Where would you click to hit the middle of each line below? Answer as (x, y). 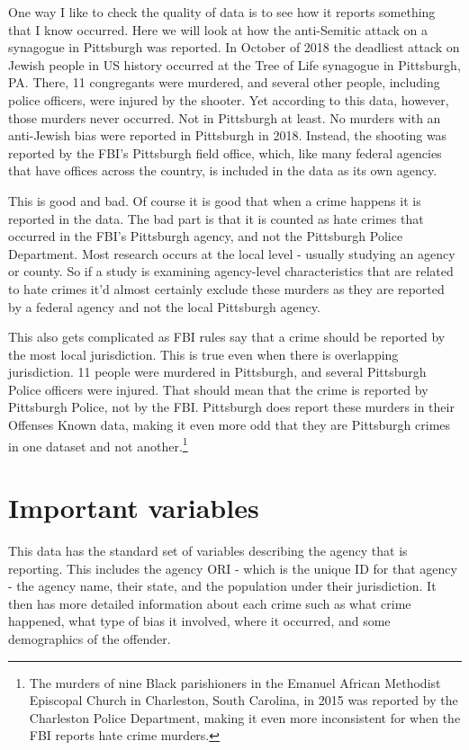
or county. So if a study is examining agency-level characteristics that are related (231, 271)
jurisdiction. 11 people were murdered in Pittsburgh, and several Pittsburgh (217, 372)
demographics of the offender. (90, 638)
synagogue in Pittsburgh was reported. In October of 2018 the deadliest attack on (234, 47)
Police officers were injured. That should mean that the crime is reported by (218, 389)
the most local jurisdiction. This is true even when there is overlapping (203, 354)
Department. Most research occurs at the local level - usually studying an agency (232, 253)
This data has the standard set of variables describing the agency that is (208, 551)
